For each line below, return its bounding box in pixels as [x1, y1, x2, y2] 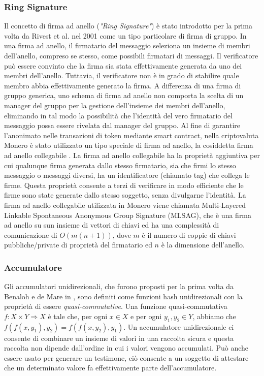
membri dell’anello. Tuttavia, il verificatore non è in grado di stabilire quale [4, 70, 239, 81]
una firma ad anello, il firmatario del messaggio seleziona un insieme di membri [4, 40, 250, 51]
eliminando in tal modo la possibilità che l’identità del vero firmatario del [4, 110, 233, 120]
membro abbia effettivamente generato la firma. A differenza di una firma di [4, 80, 241, 90]
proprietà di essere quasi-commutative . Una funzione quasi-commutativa [4, 301, 227, 311]
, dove [112, 229, 131, 240]
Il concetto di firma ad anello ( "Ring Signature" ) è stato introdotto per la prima [4, 20, 252, 31]
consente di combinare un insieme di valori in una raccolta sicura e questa [4, 332, 234, 343]
